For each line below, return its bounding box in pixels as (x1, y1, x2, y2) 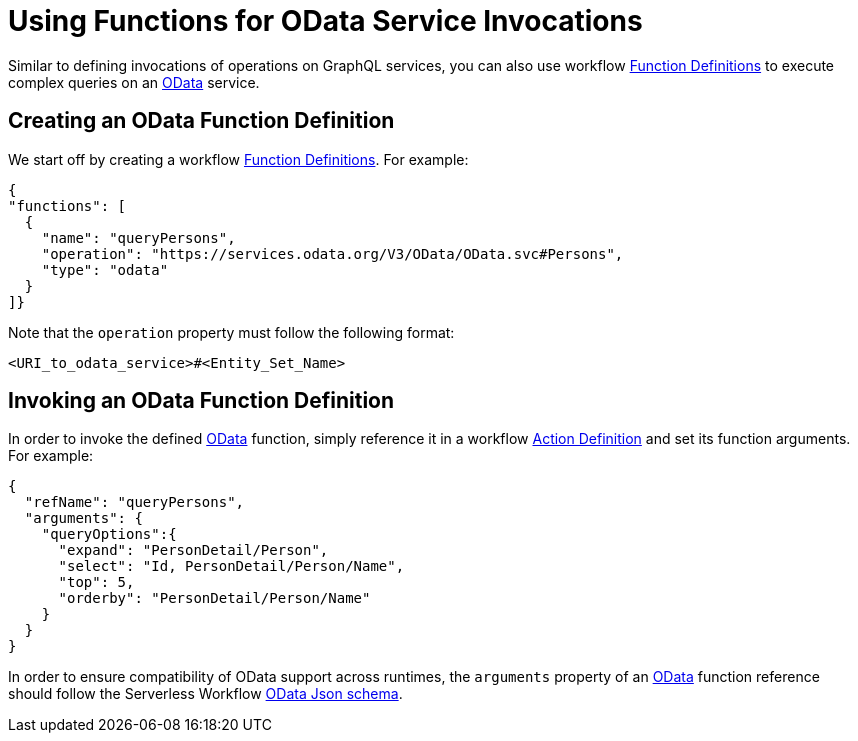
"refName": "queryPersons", (24, 494, 245, 511)
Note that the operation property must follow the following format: (8, 323, 455, 341)
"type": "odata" (41, 261, 169, 278)
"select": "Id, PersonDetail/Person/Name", (58, 558, 405, 575)
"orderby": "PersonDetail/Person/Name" (58, 590, 371, 607)
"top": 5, (58, 574, 135, 591)
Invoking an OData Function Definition (8, 388, 395, 414)
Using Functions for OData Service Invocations (8, 4, 643, 38)
